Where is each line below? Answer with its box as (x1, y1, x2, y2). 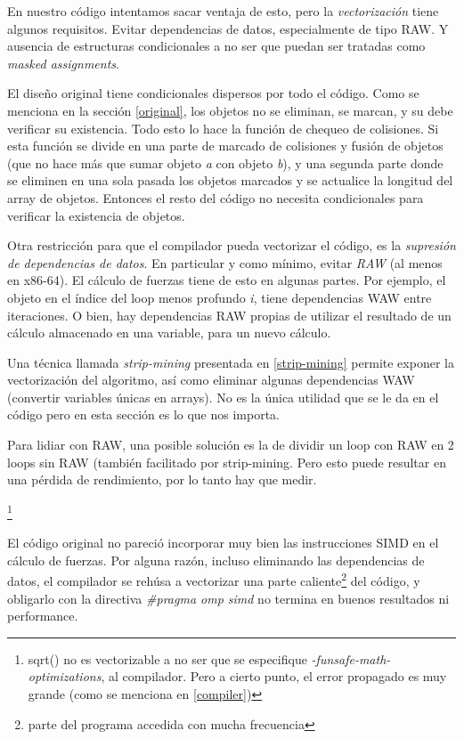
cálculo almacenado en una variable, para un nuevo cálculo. (7, 323, 331, 342)
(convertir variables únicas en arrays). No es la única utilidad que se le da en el (7, 387, 439, 406)
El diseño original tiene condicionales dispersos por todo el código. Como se (7, 84, 419, 102)
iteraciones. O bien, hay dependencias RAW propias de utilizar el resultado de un (7, 305, 452, 324)
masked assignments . (7, 53, 119, 72)
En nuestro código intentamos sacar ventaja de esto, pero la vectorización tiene (7, 2, 439, 20)
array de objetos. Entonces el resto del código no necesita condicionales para (7, 188, 424, 207)
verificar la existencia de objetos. (7, 206, 185, 224)
